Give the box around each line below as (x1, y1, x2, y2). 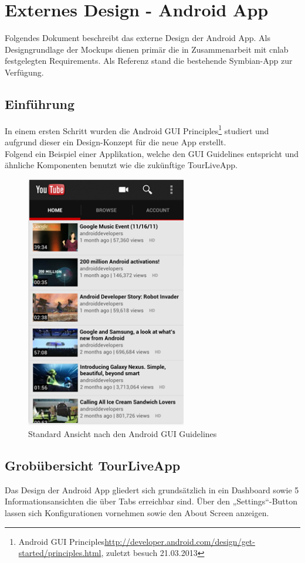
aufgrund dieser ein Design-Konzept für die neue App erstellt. (5, 135, 226, 148)
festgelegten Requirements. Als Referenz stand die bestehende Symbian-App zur (5, 54, 293, 67)
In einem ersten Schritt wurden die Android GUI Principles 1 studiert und (5, 122, 269, 137)
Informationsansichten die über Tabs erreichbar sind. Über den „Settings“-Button (5, 495, 298, 507)
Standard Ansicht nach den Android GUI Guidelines (28, 427, 217, 439)
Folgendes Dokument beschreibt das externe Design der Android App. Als (5, 32, 271, 44)
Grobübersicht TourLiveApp (5, 456, 181, 474)
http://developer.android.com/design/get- (104, 535, 255, 547)
